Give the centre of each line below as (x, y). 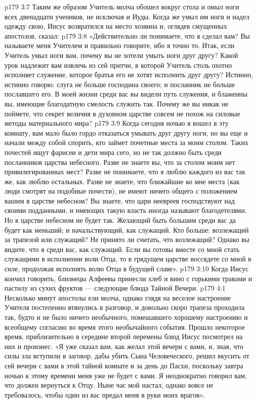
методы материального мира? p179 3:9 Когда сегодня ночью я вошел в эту (117, 123)
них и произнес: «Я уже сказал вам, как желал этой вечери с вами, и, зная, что (124, 346)
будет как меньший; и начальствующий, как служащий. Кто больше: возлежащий (127, 229)
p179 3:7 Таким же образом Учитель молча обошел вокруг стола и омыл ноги (122, 6)
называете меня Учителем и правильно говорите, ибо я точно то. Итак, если (120, 45)
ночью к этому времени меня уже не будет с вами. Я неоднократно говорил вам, (126, 375)
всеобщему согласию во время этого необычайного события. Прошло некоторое (125, 327)
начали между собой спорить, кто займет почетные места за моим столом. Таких (127, 142)
